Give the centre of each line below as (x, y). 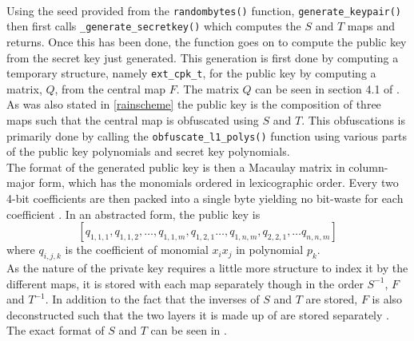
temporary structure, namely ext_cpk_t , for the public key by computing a (191, 73)
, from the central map (110, 88)
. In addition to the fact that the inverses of (152, 299)
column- (368, 167)
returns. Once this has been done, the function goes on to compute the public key (207, 41)
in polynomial (270, 250)
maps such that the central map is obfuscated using (133, 119)
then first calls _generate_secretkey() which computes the (154, 26)
